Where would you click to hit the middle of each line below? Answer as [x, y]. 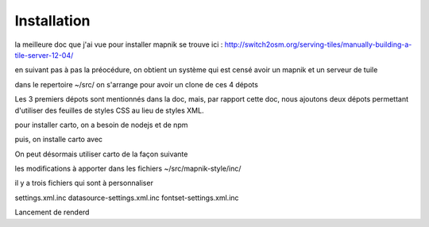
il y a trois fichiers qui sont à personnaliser [84, 183]
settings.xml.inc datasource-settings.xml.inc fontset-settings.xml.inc [127, 198]
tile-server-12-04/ [44, 55]
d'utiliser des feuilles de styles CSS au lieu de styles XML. [109, 110]
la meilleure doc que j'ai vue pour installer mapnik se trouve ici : [119, 44]
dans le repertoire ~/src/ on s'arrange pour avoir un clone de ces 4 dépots [136, 84]
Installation [52, 21]
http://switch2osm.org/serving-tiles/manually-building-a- [318, 44]
